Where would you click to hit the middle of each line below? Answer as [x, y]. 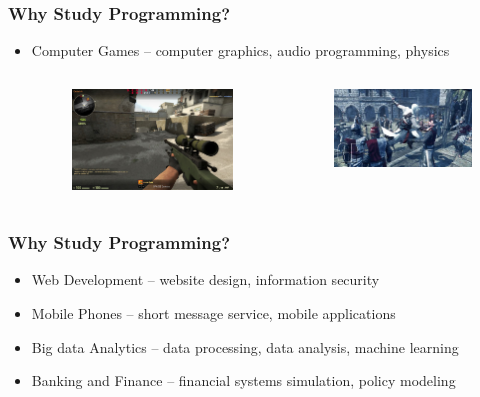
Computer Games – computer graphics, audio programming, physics [240, 50]
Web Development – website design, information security [205, 279]
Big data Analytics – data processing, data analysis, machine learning [245, 346]
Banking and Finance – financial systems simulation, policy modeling [243, 380]
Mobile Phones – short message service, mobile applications [213, 312]
